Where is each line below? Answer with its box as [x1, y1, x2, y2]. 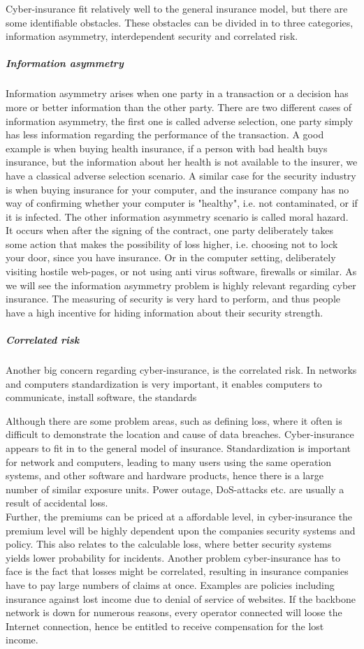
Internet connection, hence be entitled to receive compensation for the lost [6, 618, 324, 633]
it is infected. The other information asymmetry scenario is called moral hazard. [6, 209, 349, 224]
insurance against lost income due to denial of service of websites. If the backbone [6, 591, 356, 606]
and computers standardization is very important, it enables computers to [6, 376, 322, 391]
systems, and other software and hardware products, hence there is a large [6, 468, 323, 483]
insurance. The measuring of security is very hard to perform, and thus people [6, 291, 341, 306]
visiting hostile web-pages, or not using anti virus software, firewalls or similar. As [6, 264, 357, 279]
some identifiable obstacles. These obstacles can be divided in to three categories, [6, 15, 354, 29]
